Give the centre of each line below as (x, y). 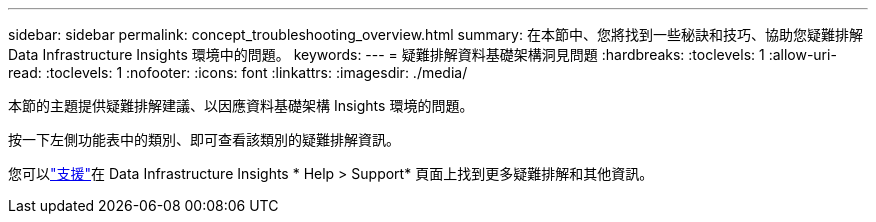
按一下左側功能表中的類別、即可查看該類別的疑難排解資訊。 (204, 139)
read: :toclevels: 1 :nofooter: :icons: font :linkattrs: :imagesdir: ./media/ (238, 72)
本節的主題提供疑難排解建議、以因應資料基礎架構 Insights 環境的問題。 (241, 105)
